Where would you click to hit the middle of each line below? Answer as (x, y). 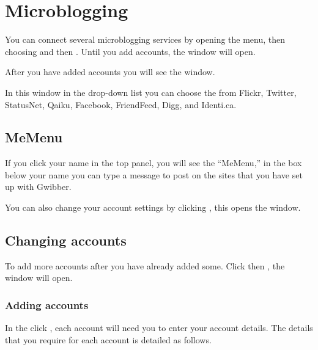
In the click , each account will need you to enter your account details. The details (159, 328)
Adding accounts (47, 304)
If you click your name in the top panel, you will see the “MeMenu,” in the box (153, 163)
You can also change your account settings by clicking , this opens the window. (153, 207)
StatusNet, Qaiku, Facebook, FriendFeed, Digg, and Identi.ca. (121, 104)
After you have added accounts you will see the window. (110, 72)
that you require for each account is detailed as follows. (108, 339)
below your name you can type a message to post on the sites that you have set (154, 174)
